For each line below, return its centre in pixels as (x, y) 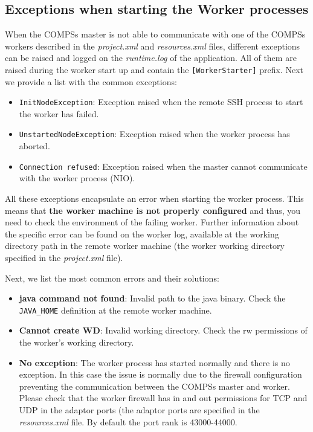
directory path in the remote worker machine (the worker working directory (145, 246)
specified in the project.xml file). (64, 257)
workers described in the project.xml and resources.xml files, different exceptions (153, 46)
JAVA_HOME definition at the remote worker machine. (115, 310)
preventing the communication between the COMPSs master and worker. (154, 386)
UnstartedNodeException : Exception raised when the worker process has (154, 134)
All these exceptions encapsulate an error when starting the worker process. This (154, 198)
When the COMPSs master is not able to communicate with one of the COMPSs (155, 34)
